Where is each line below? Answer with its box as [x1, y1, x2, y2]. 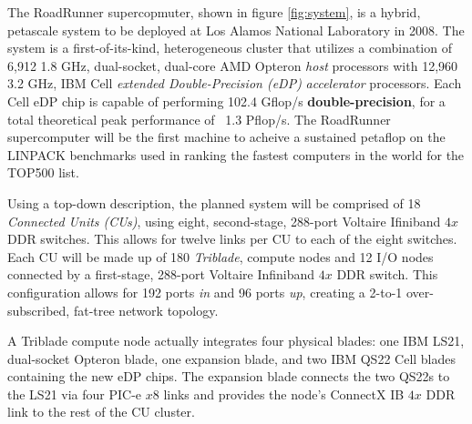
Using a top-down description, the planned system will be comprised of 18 [7, 193, 421, 212]
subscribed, [7, 300, 70, 319]
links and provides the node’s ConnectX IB [163, 384, 405, 403]
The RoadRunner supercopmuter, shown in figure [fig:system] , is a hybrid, [7, 3, 421, 21]
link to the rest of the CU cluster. [7, 402, 195, 421]
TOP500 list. [7, 163, 79, 182]
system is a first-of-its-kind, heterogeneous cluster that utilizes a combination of [7, 38, 452, 57]
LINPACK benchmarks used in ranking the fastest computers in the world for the [7, 145, 465, 164]
